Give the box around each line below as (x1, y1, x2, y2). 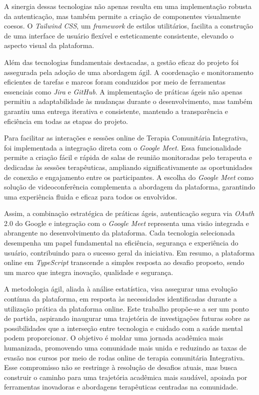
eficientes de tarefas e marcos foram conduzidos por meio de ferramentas (4, 76, 226, 87)
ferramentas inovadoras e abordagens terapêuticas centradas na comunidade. (4, 381, 238, 392)
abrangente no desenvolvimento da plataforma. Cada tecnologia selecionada (4, 227, 235, 238)
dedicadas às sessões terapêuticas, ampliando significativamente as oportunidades (4, 161, 252, 172)
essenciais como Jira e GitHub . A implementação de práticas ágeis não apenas (4, 86, 242, 96)
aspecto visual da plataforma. (4, 40, 94, 50)
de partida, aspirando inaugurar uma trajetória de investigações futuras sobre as (4, 313, 250, 323)
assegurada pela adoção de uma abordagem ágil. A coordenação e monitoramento (4, 66, 253, 77)
